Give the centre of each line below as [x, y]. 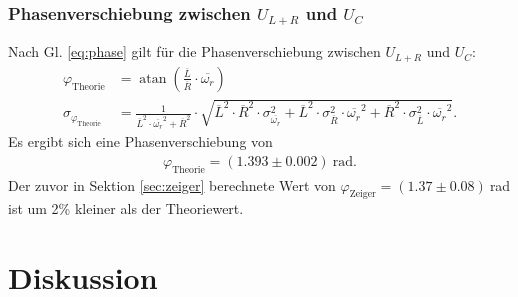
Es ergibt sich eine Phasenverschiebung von [140, 141]
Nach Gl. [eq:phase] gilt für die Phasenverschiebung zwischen [194, 51]
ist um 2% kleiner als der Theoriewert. [126, 208]
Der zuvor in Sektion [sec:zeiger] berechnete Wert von [172, 184]
